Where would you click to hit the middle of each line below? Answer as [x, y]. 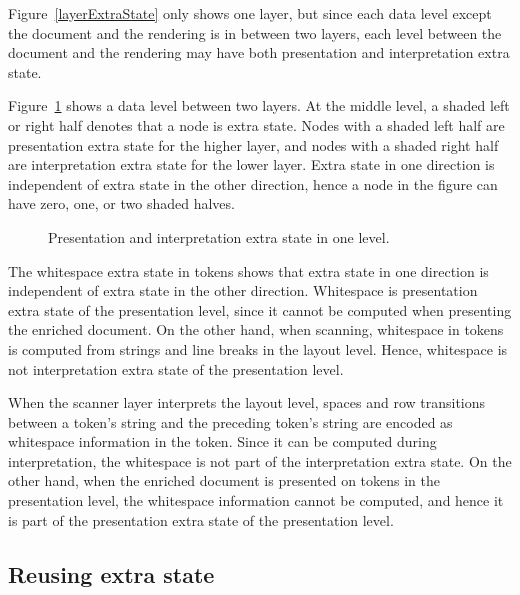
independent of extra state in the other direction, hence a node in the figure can [253, 183]
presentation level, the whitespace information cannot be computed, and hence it [256, 500]
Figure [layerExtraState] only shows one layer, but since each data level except [250, 13]
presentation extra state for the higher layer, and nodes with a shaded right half [253, 144]
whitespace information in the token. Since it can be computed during [222, 441]
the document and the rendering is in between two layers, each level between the [255, 32]
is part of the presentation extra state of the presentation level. [201, 519]
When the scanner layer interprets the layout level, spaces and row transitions [247, 402]
